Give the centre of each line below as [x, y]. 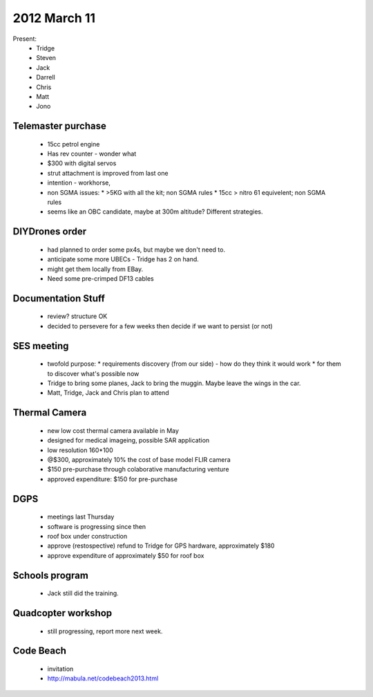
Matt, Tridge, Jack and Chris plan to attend [108, 393]
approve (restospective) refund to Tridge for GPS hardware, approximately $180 [161, 546]
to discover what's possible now [93, 373]
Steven [46, 58]
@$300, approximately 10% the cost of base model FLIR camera [139, 459]
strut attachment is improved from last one [108, 173]
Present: [25, 39]
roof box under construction [87, 536]
